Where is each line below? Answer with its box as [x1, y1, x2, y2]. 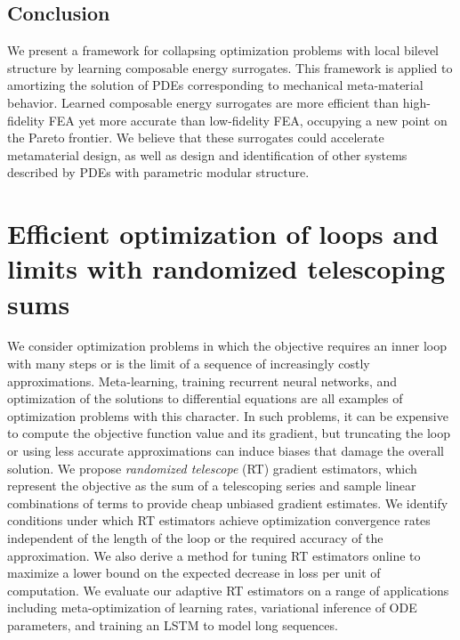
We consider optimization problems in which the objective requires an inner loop [7, 336, 447, 355]
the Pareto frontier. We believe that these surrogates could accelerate [7, 128, 384, 147]
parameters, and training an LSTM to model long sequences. [7, 615, 338, 634]
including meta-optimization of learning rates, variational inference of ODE [7, 598, 417, 617]
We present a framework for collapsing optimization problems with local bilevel [7, 41, 439, 60]
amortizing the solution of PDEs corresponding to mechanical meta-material [7, 76, 424, 94]
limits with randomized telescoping [7, 250, 446, 287]
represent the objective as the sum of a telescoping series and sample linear [7, 476, 416, 495]
